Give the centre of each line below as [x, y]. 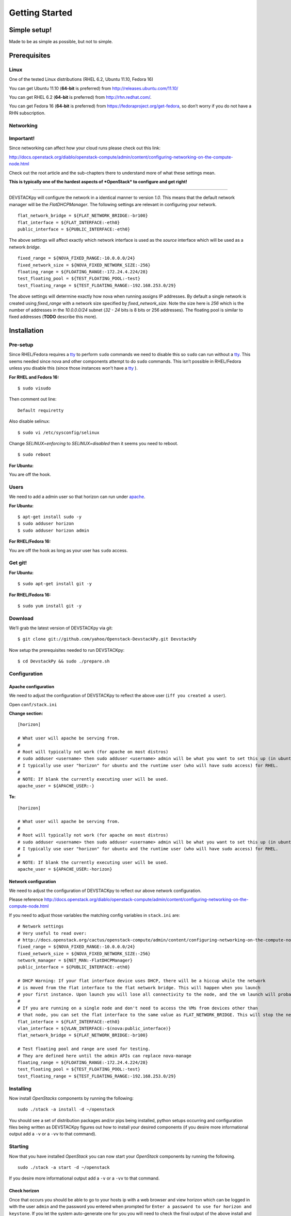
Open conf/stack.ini [33, 704]
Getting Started [41, 13]
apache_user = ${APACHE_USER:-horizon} [65, 869]
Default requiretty [41, 410]
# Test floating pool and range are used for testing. [84, 1049]
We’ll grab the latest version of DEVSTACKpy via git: [61, 628]
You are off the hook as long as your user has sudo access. [68, 550]
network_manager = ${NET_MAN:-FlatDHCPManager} [75, 960]
